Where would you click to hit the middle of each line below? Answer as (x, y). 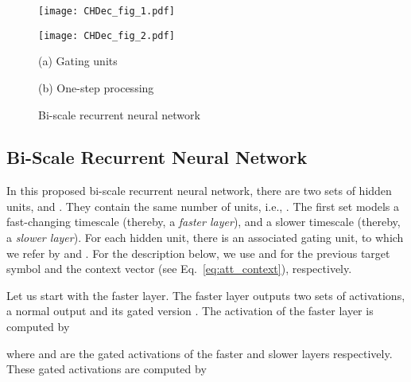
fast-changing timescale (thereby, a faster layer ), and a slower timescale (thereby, (204, 222)
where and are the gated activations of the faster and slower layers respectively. (200, 353)
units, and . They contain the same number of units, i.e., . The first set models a (203, 206)
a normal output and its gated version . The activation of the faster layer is (190, 311)
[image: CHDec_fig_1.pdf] (107, 11)
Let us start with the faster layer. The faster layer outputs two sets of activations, (206, 295)
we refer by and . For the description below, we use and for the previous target (198, 253)
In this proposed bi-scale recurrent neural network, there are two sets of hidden (199, 191)
